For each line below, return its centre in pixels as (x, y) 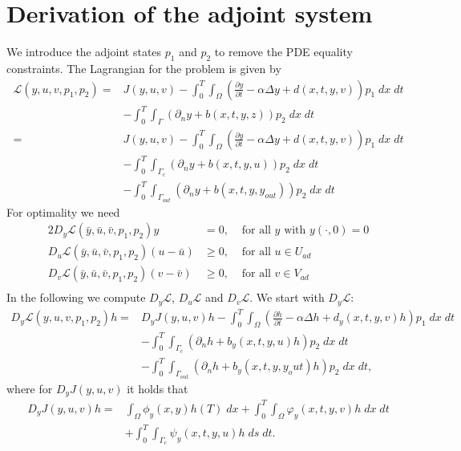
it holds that (158, 388)
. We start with (287, 297)
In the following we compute (76, 297)
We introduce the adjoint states (84, 52)
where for (30, 388)
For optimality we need (63, 211)
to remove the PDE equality (283, 52)
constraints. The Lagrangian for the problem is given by (144, 68)
